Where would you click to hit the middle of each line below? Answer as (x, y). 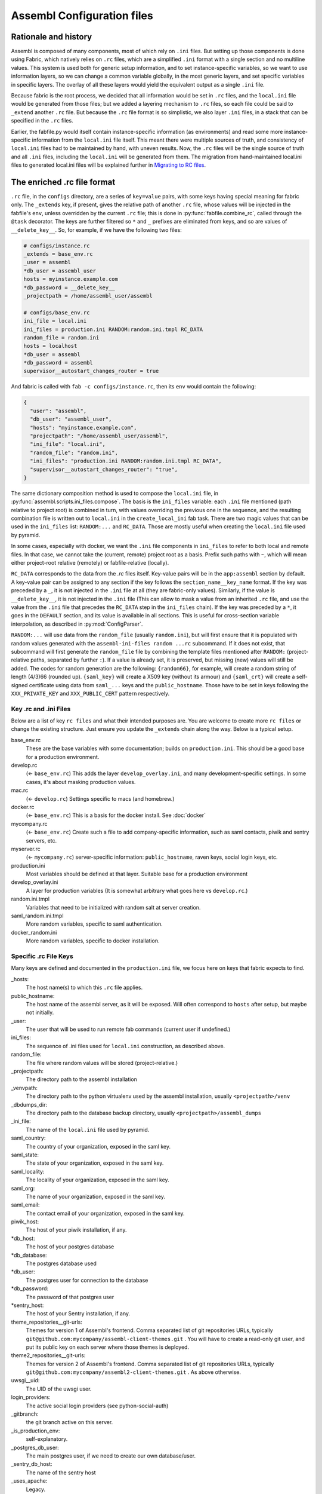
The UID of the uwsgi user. (59, 1389)
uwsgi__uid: (25, 1380)
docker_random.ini (34, 932)
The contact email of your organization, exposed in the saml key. (105, 1213)
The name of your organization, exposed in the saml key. (96, 1196)
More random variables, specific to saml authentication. (95, 924)
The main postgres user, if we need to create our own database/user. (111, 1456)
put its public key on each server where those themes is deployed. (108, 1347)
